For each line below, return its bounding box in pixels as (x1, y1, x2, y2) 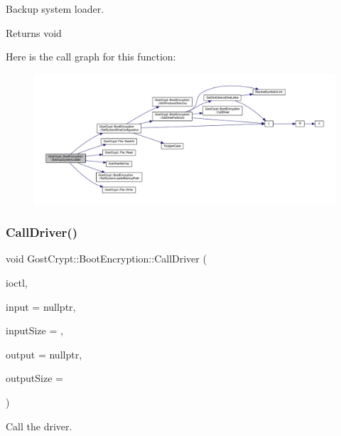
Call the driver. (6, 418, 72, 433)
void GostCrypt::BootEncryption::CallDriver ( (6, 251, 207, 266)
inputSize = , (6, 323, 63, 338)
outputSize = (6, 371, 63, 386)
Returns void (6, 25, 62, 40)
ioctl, (6, 275, 28, 290)
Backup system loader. (6, 1, 104, 16)
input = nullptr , (6, 299, 76, 314)
